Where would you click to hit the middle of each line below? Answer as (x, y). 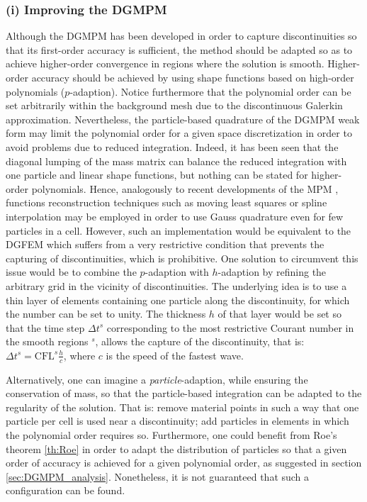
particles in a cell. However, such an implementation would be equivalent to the (179, 230)
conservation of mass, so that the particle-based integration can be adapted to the (184, 393)
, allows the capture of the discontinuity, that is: (200, 341)
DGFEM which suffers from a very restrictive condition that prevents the (165, 244)
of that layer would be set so (280, 314)
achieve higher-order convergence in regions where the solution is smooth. (165, 63)
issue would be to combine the (71, 272)
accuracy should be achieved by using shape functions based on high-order (193, 77)
